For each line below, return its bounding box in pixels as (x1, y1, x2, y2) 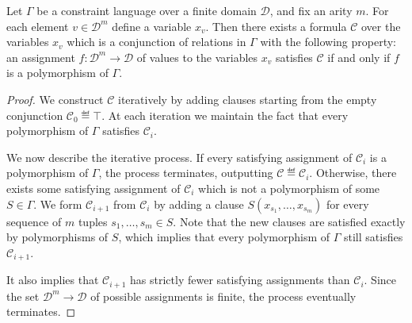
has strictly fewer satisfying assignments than (130, 271, 350, 288)
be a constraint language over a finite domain (36, 2, 257, 18)
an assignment (6, 48, 75, 65)
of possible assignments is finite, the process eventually (90, 287, 357, 304)
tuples (78, 213, 108, 229)
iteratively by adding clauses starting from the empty (118, 90, 377, 107)
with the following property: (260, 33, 397, 50)
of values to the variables (136, 48, 258, 65)
